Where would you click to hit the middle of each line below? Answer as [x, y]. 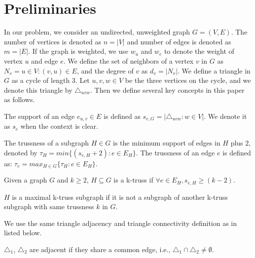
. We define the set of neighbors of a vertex [128, 60]
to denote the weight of [199, 51]
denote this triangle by [38, 90]
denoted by [21, 152]
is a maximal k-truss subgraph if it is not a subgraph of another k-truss [120, 197]
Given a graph [26, 180]
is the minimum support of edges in [167, 142]
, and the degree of [105, 70]
